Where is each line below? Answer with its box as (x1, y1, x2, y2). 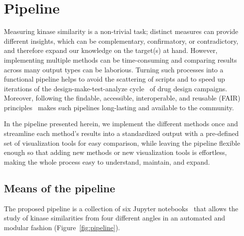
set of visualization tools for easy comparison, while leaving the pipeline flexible (4, 137, 240, 148)
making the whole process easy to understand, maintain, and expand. (4, 156, 210, 167)
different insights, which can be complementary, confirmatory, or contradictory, (4, 35, 239, 46)
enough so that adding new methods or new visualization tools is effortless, (4, 147, 227, 157)
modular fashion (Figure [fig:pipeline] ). (4, 222, 120, 232)
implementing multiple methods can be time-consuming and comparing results (4, 54, 237, 65)
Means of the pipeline (4, 180, 115, 195)
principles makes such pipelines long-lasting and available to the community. (4, 102, 234, 112)
